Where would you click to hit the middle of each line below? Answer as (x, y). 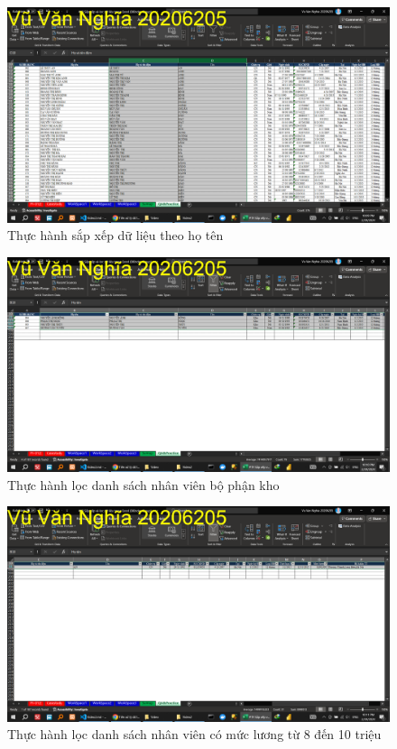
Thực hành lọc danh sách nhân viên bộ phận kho (143, 484)
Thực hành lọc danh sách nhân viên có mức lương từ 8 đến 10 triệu (194, 734)
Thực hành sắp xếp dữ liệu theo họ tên (115, 235)
